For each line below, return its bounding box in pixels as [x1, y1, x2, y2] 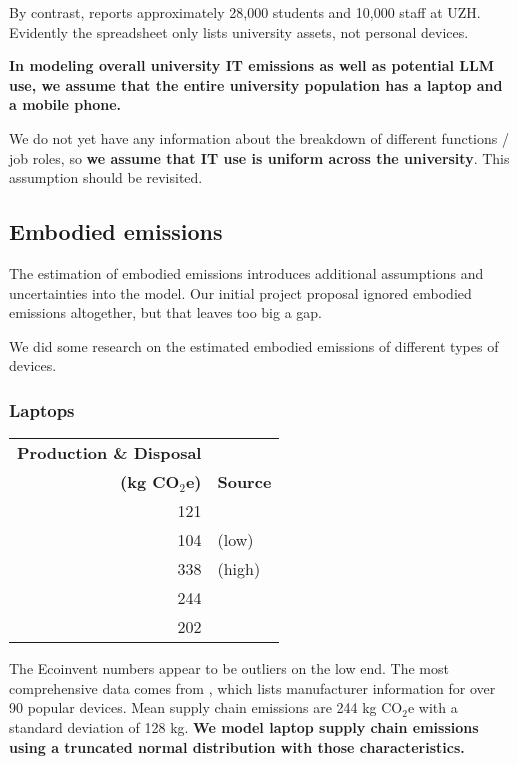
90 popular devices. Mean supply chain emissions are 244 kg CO [9, 697, 403, 718]
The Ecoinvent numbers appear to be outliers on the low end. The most [9, 658, 449, 679]
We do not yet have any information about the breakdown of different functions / [9, 127, 509, 148]
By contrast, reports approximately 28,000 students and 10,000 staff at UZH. [9, 2, 481, 22]
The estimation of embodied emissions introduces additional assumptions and [9, 262, 484, 283]
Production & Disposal [17, 441, 202, 465]
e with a [407, 697, 458, 718]
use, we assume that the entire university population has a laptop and [9, 74, 503, 95]
